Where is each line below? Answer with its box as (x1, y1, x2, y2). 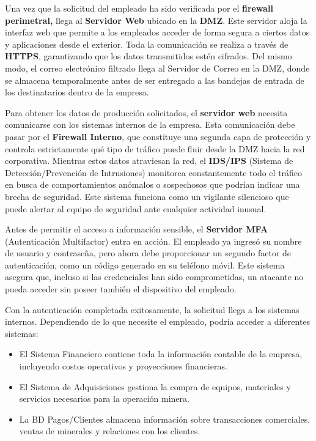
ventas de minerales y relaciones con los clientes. (19, 424, 200, 437)
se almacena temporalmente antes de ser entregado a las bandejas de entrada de (5, 73, 304, 86)
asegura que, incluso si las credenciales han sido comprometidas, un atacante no (5, 270, 304, 283)
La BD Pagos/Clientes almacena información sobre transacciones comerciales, (19, 412, 310, 425)
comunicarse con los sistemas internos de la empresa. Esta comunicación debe (5, 118, 295, 131)
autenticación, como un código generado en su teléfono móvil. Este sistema (5, 258, 285, 271)
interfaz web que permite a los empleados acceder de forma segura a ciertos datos (5, 26, 310, 39)
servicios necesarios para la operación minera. (19, 392, 189, 405)
